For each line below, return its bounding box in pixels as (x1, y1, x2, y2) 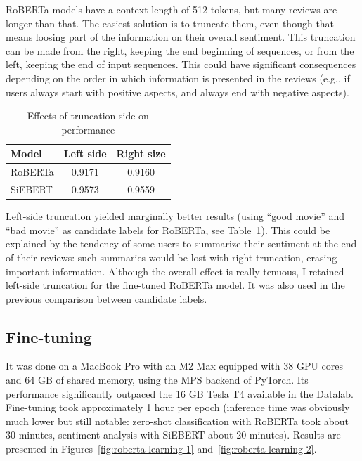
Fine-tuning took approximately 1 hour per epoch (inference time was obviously (6, 400, 350, 415)
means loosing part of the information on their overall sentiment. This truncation (6, 30, 356, 44)
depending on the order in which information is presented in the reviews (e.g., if (6, 70, 350, 85)
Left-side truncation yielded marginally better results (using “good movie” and (6, 209, 345, 223)
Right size (116, 146, 166, 161)
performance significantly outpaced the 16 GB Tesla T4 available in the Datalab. (6, 386, 354, 401)
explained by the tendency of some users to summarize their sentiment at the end (6, 236, 357, 251)
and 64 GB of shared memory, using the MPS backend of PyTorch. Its (6, 372, 309, 387)
